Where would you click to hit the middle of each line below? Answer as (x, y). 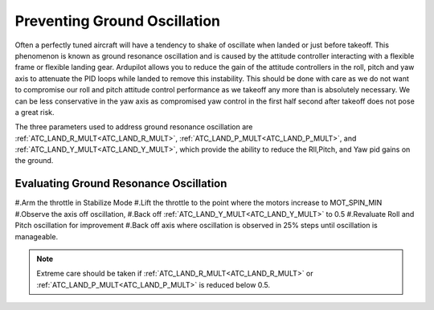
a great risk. (35, 112)
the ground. (34, 161)
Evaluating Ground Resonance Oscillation (121, 184)
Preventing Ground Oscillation (118, 21)
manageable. (37, 236)
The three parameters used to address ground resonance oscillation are (134, 127)
